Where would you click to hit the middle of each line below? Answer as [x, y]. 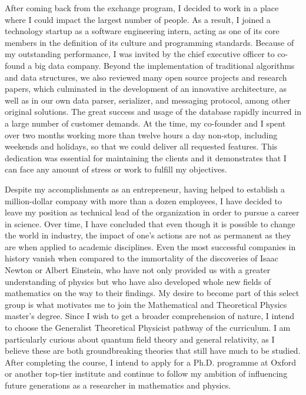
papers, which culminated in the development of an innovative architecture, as [146, 89]
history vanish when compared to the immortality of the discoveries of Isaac [142, 258]
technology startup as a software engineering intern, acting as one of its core [142, 31]
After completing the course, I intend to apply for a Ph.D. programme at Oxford [151, 362]
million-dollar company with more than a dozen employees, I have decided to [144, 200]
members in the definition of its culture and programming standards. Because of [149, 42]
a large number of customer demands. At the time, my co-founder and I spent [145, 123]
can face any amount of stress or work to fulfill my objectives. [116, 169]
